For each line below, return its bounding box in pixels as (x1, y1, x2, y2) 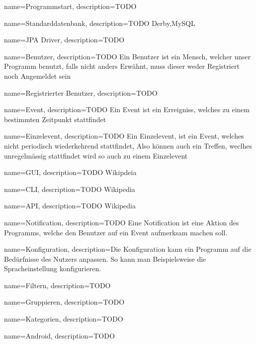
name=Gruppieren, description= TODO (4, 297, 125, 307)
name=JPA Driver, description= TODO (4, 34, 125, 45)
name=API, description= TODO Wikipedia (4, 200, 136, 211)
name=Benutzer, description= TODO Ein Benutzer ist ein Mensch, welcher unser (4, 51, 251, 61)
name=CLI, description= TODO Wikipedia (4, 183, 135, 194)
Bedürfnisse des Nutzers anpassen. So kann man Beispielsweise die (4, 253, 206, 264)
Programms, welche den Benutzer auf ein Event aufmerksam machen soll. (4, 227, 228, 237)
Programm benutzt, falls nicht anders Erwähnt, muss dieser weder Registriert (4, 61, 240, 71)
